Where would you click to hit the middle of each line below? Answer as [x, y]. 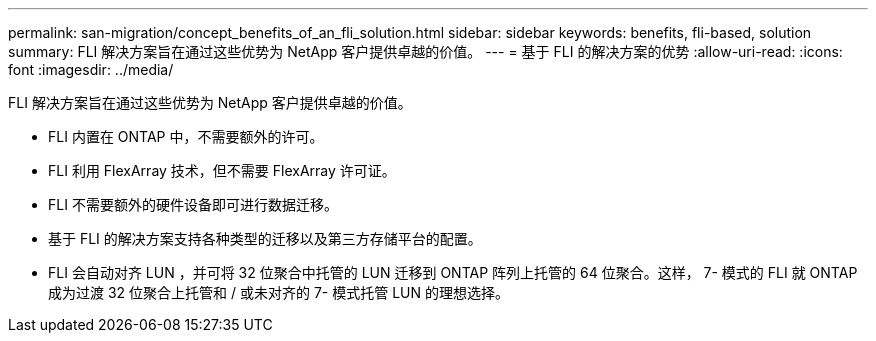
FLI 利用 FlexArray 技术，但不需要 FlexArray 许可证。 [222, 170]
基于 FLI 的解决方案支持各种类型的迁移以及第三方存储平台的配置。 [265, 238]
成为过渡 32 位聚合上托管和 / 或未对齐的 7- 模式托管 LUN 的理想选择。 [278, 292]
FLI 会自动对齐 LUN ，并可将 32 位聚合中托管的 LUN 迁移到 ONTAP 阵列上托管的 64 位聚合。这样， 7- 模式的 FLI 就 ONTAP [453, 272]
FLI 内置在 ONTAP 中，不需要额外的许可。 [186, 136]
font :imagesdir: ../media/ [91, 69]
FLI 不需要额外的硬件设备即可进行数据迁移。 [193, 204]
